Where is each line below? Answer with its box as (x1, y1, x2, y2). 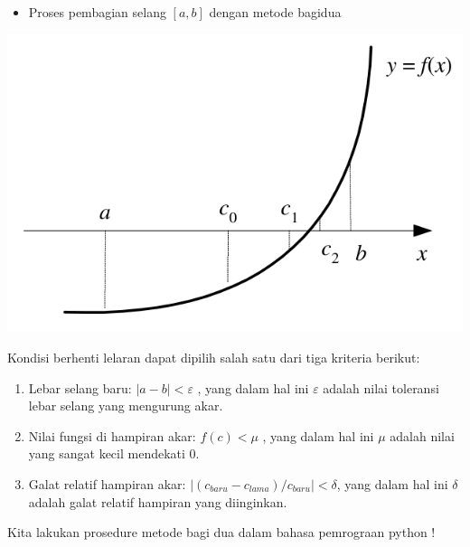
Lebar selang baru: (28, 378, 132, 397)
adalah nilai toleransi (323, 378, 439, 397)
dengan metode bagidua (209, 3, 342, 21)
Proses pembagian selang (28, 3, 166, 21)
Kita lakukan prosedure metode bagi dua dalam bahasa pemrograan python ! (7, 523, 436, 542)
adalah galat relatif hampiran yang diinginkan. (28, 492, 287, 511)
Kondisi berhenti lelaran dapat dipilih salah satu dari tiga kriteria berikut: (7, 348, 420, 367)
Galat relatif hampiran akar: (28, 475, 186, 493)
